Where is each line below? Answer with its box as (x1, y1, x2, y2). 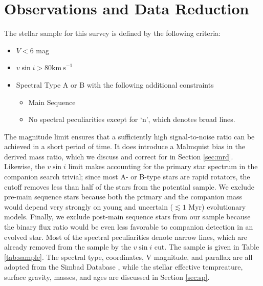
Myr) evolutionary (188, 201, 246, 212)
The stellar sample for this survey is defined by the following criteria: (4, 28, 221, 38)
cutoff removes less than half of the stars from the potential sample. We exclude (4, 181, 254, 192)
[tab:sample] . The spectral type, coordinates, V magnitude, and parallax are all (4, 251, 253, 262)
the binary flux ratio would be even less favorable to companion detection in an (4, 221, 253, 232)
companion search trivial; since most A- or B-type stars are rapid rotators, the (4, 171, 250, 182)
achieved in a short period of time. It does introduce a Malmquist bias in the (4, 141, 245, 152)
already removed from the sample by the (4, 241, 131, 252)
